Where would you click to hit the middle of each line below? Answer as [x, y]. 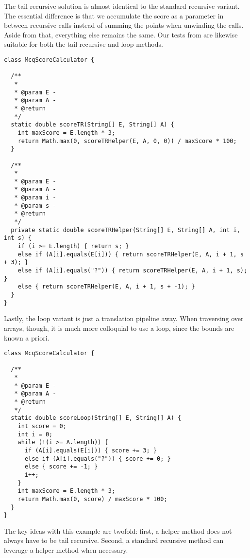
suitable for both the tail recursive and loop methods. [83, 44]
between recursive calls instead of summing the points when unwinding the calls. [124, 25]
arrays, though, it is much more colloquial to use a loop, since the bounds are [119, 328]
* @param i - [35, 198]
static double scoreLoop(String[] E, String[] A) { [96, 418]
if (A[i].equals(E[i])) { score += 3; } [91, 450]
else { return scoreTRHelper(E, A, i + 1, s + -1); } [106, 287]
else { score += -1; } [61, 467]
